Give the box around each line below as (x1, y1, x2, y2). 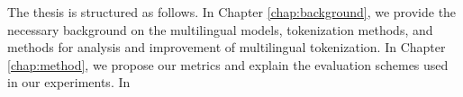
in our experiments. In (7, 73, 131, 92)
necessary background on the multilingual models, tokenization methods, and (7, 20, 433, 39)
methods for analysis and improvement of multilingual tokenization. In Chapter (7, 38, 446, 57)
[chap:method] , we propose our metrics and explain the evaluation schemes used (7, 55, 449, 74)
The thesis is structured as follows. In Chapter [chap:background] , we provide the (7, 3, 457, 21)
